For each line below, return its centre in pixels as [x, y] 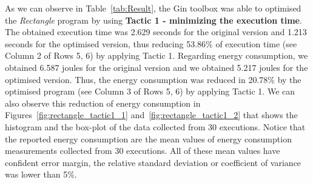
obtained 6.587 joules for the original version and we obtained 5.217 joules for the [156, 67]
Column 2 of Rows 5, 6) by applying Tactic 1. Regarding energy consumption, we [156, 55]
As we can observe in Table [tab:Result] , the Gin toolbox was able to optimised [153, 8]
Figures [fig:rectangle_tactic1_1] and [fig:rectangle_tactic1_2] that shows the [151, 115]
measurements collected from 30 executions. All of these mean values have [143, 151]
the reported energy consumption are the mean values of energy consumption [148, 138]
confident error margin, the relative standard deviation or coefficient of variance [153, 162]
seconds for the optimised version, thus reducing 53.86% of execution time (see [151, 43]
